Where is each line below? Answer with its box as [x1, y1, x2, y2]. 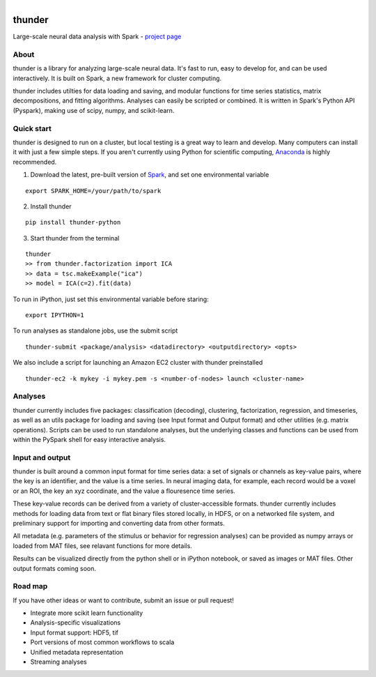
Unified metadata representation [30, 648, 124, 656]
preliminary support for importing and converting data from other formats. [13, 519, 226, 527]
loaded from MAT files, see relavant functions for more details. [13, 541, 193, 550]
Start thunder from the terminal [30, 234, 120, 242]
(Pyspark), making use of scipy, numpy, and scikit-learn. [13, 106, 175, 114]
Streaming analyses [30, 657, 87, 666]
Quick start [13, 123, 52, 133]
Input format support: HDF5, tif [30, 628, 118, 637]
